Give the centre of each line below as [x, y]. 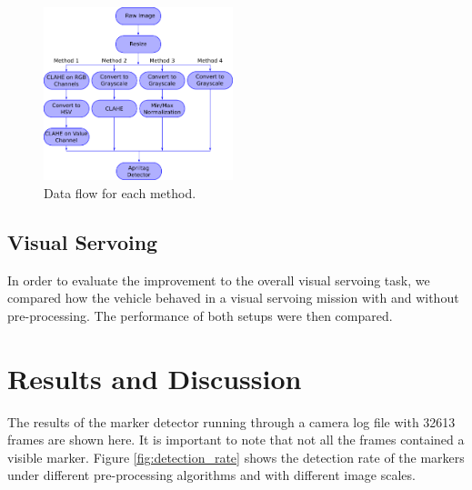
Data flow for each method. [120, 192]
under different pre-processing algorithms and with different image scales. [211, 475]
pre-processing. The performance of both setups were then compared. [200, 315]
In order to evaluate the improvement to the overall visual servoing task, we [219, 280]
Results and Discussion [155, 378]
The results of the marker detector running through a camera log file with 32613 [231, 421]
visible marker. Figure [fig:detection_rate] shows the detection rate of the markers [236, 457]
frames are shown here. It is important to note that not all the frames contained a [236, 440]
